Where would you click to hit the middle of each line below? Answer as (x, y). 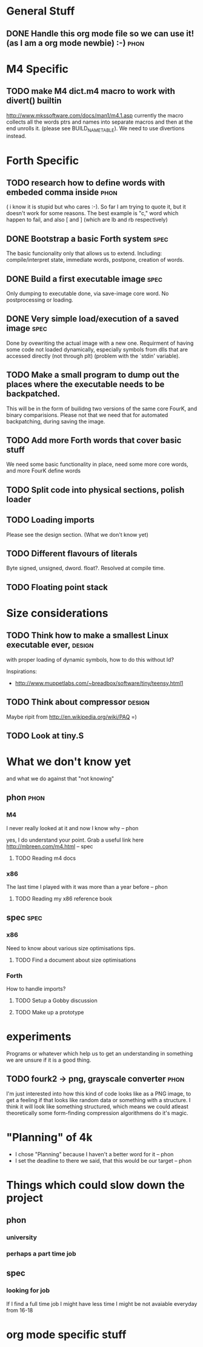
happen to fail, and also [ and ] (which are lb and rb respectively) (87, 220)
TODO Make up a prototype (49, 1012)
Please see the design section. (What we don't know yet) (77, 534)
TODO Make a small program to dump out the (93, 375)
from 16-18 (20, 1310)
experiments (39, 1037)
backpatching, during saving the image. (56, 421)
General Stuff (41, 11)
